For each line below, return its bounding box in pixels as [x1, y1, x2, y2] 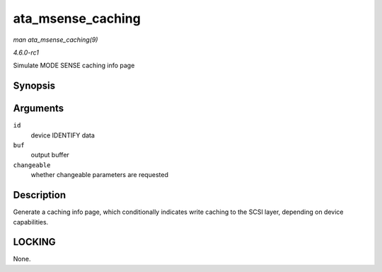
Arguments [13, 103, 64, 115]
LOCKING [13, 236, 56, 248]
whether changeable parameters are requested [30, 171, 169, 179]
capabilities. [13, 217, 49, 226]
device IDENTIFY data [30, 131, 95, 140]
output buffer [30, 151, 70, 159]
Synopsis [13, 80, 56, 92]
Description [13, 189, 66, 201]
